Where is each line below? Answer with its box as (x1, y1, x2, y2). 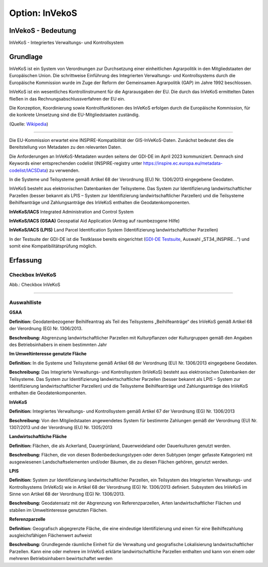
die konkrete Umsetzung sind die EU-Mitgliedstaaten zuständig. (9, 112, 140, 118)
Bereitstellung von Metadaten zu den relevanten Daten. (9, 144, 122, 150)
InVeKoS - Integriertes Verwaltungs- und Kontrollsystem (9, 40, 124, 46)
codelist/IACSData (9, 167, 47, 173)
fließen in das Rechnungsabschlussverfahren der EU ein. (9, 96, 126, 102)
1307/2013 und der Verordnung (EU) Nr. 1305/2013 (9, 424, 113, 430)
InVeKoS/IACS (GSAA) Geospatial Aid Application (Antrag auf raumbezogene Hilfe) (9, 218, 180, 224)
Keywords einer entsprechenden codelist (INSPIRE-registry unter (9, 160, 142, 166)
